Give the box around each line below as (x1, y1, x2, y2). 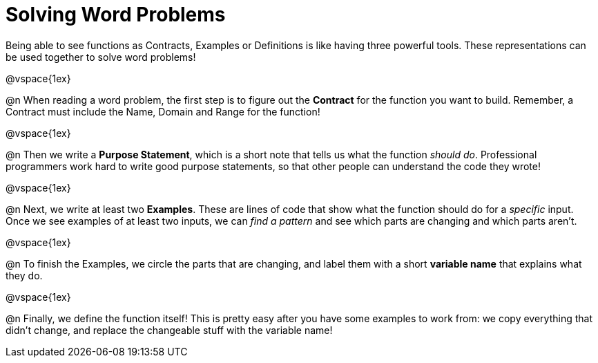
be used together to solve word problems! (6, 50, 196, 63)
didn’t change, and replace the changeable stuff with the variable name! (6, 324, 333, 336)
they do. (6, 269, 43, 281)
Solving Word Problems (6, 3, 226, 26)
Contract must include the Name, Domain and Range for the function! (6, 105, 320, 118)
